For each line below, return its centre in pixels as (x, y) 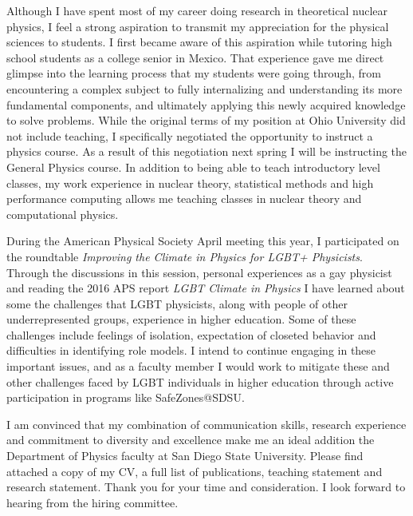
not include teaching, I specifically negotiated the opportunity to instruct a (190, 135)
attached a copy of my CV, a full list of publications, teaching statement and (195, 471)
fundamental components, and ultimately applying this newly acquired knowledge (206, 104)
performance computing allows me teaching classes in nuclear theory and (184, 198)
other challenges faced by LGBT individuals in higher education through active (200, 381)
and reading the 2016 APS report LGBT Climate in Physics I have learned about (206, 288)
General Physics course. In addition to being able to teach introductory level (193, 167)
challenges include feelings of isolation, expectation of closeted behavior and (191, 334)
